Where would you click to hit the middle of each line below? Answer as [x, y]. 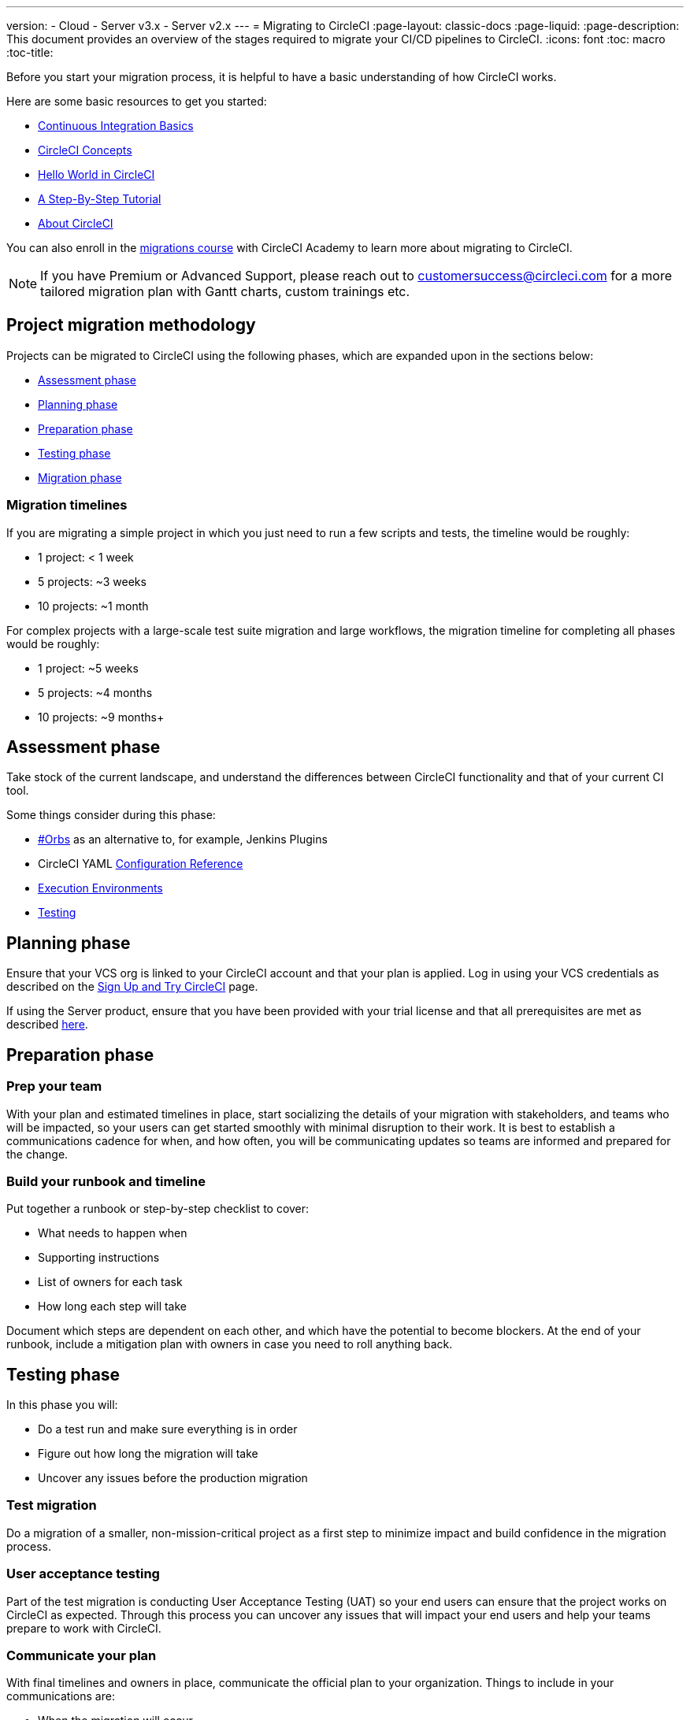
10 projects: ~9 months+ [101, 717]
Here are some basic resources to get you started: [137, 101]
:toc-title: [30, 52]
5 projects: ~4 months [95, 692]
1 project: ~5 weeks [88, 668]
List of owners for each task [110, 1282]
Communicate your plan [82, 1655]
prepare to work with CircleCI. [84, 1628]
